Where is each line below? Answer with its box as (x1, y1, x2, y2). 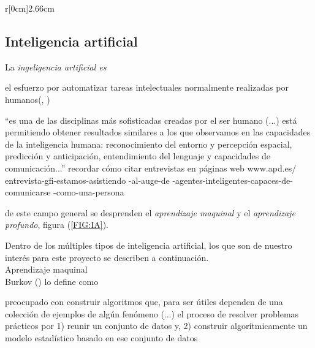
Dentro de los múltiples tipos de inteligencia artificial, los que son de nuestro (5, 238, 292, 251)
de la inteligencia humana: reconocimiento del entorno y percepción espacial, (5, 137, 292, 150)
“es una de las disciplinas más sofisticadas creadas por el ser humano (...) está (5, 113, 297, 126)
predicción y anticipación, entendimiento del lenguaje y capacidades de (5, 149, 270, 162)
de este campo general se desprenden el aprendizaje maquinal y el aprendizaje (5, 206, 295, 219)
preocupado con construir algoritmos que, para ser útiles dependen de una (5, 295, 283, 308)
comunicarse (5, 186, 51, 199)
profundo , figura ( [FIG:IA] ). (5, 218, 108, 231)
